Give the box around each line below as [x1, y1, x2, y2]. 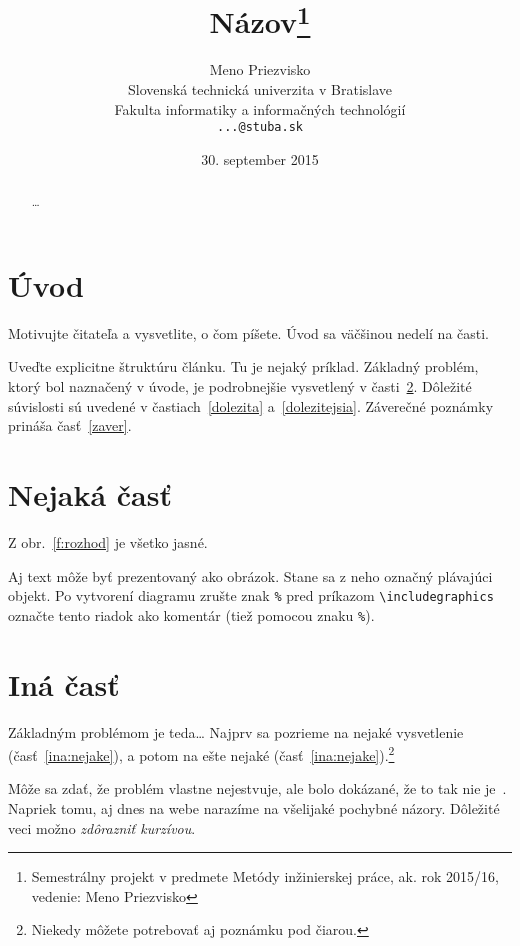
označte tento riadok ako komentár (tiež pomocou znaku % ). [8, 604, 375, 625]
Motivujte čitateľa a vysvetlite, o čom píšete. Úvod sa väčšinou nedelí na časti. [8, 322, 490, 343]
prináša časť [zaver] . [8, 415, 132, 436]
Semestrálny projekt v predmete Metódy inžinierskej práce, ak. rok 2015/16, [31, 866, 499, 887]
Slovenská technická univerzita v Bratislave [127, 79, 393, 100]
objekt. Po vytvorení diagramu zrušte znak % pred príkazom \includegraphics [8, 585, 494, 606]
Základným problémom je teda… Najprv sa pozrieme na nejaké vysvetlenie [8, 721, 464, 742]
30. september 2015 [201, 148, 319, 169]
